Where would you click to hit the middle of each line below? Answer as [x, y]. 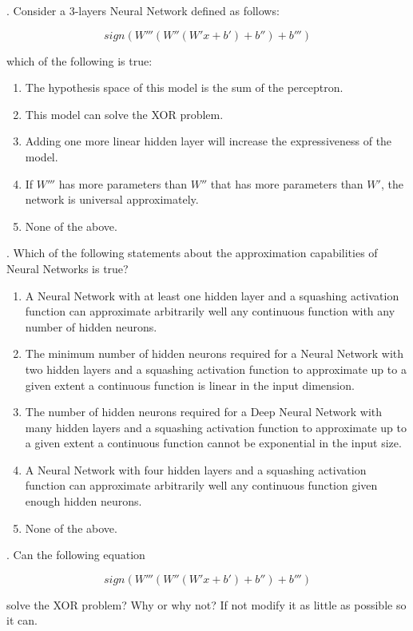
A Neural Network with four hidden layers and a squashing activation [196, 469]
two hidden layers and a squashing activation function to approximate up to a [216, 369]
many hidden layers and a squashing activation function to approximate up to [216, 427]
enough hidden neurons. [83, 501]
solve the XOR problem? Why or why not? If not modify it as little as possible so [206, 604]
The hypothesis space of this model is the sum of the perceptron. [184, 87]
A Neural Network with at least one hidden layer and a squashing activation [212, 295]
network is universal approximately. [112, 199]
